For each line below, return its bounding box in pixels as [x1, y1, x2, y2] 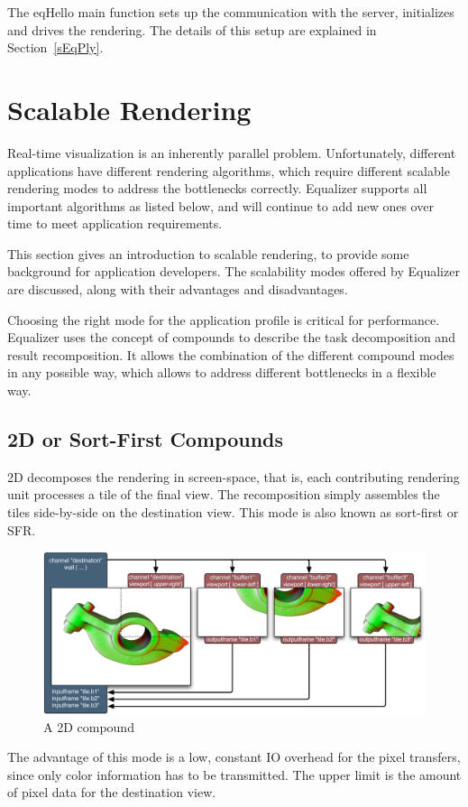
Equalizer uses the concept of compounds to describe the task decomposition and [7, 328, 455, 347]
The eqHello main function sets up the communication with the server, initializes [7, 3, 454, 21]
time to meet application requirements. [7, 214, 223, 233]
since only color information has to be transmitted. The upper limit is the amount [7, 765, 462, 784]
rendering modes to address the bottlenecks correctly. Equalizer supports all [7, 179, 427, 198]
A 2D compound [43, 717, 134, 736]
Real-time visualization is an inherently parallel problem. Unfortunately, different [7, 143, 456, 162]
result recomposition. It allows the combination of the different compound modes [7, 345, 454, 364]
